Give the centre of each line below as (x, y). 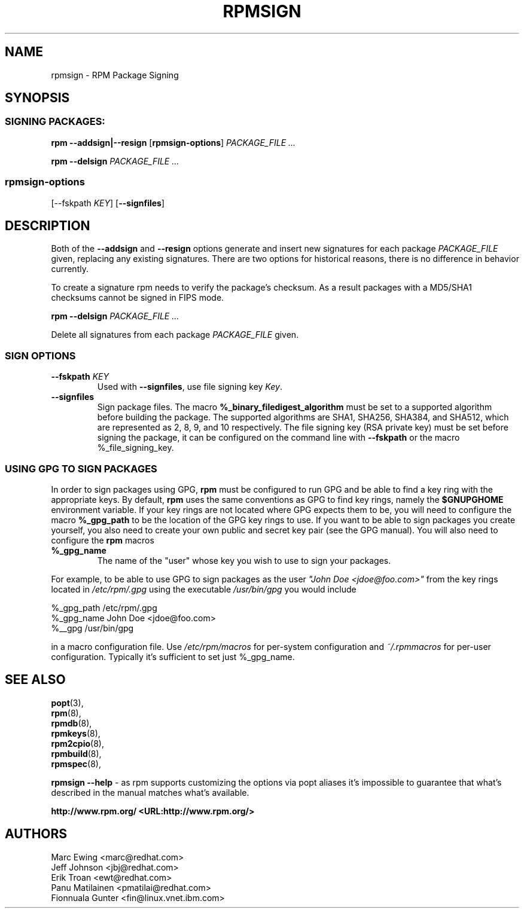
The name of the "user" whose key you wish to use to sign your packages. (244, 560)
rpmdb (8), (71, 723)
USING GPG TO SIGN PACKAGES (81, 468)
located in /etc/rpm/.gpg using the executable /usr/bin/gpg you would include (204, 589)
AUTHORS (36, 834)
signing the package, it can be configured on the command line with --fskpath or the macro (278, 438)
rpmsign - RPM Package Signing (115, 75)
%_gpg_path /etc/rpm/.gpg (104, 607)
